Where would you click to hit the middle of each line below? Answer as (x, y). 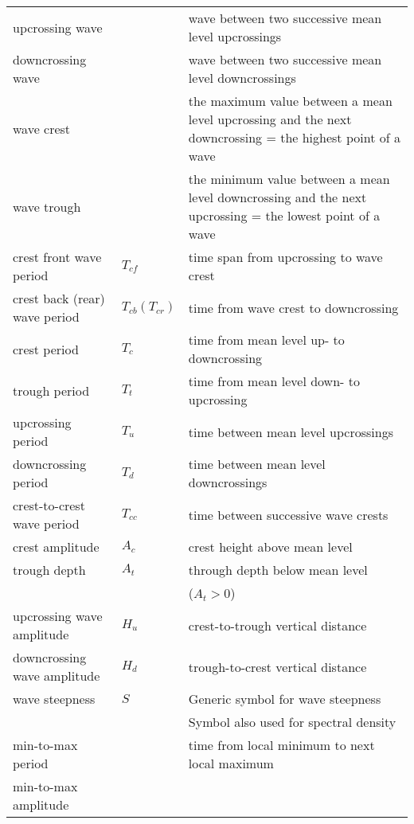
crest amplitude (56, 547)
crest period (46, 349)
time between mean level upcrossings (291, 432)
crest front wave (57, 257)
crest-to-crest (49, 505)
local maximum (231, 763)
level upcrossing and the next (270, 119)
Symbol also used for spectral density (292, 722)
